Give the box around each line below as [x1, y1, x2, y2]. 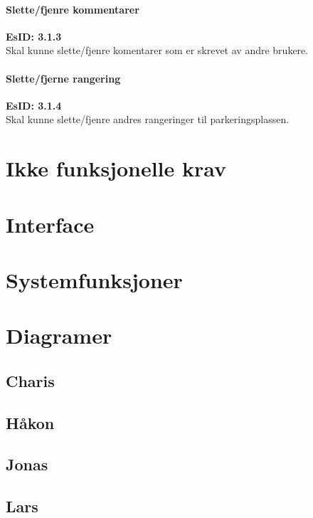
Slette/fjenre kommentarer [6, 1, 139, 16]
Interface [6, 209, 95, 238]
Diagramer [6, 321, 112, 350]
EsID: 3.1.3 [6, 28, 62, 43]
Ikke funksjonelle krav [6, 154, 227, 183]
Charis [6, 369, 55, 391]
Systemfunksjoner [6, 265, 183, 294]
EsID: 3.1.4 [6, 97, 62, 112]
